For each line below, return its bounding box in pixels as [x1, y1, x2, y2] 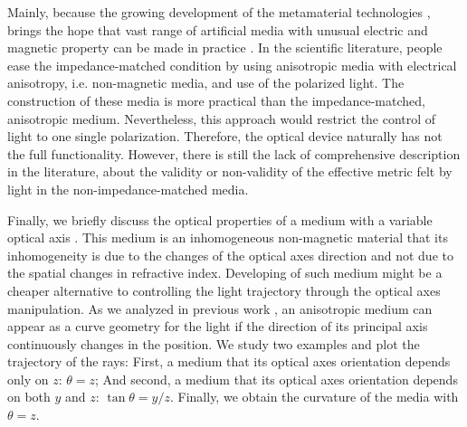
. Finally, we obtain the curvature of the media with [169, 387, 459, 406]
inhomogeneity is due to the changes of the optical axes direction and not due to [7, 245, 453, 264]
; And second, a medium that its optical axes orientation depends [95, 369, 458, 388]
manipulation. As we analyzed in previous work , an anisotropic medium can [7, 299, 433, 318]
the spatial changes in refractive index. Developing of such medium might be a [7, 263, 443, 282]
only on [7, 369, 49, 388]
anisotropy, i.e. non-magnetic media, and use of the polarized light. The [7, 73, 405, 92]
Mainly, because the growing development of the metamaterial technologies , [7, 3, 431, 21]
